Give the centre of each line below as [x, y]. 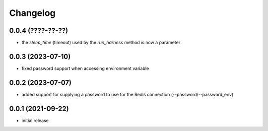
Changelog [32, 13]
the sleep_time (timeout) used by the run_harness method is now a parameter [101, 43]
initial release [35, 120]
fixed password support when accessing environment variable [85, 68]
